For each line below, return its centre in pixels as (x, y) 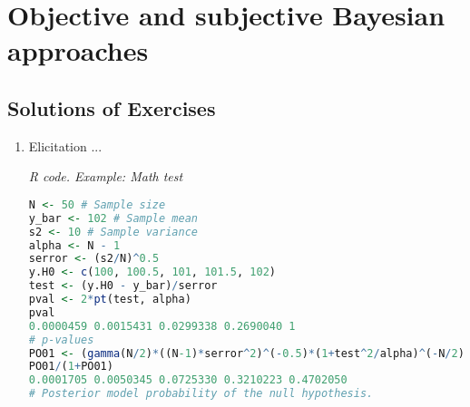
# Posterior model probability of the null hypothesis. (201, 394)
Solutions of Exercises (112, 107)
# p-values (61, 339)
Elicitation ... (65, 145)
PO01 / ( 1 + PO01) (71, 367)
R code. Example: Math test (106, 176)
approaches (78, 50)
